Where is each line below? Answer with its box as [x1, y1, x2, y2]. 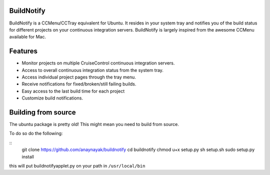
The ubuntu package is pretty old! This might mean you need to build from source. [9, 121, 179, 127]
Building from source [9, 108, 76, 116]
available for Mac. [9, 34, 46, 40]
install [21, 153, 34, 159]
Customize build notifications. [21, 95, 83, 101]
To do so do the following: [9, 130, 63, 136]
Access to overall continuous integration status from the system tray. [21, 67, 163, 73]
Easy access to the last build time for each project [21, 88, 125, 94]
